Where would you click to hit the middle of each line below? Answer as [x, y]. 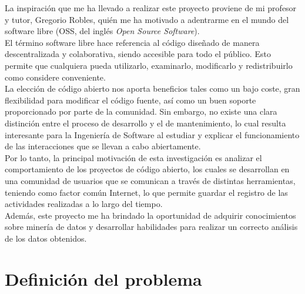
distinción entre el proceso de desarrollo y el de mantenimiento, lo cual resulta [145, 123]
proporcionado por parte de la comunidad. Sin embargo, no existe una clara [141, 111]
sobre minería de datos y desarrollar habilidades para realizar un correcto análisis [151, 227]
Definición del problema [103, 278]
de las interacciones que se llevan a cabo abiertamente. [103, 146]
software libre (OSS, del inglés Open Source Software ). [102, 31]
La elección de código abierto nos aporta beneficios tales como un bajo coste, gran [152, 88]
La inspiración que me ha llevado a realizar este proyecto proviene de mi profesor [151, 8]
